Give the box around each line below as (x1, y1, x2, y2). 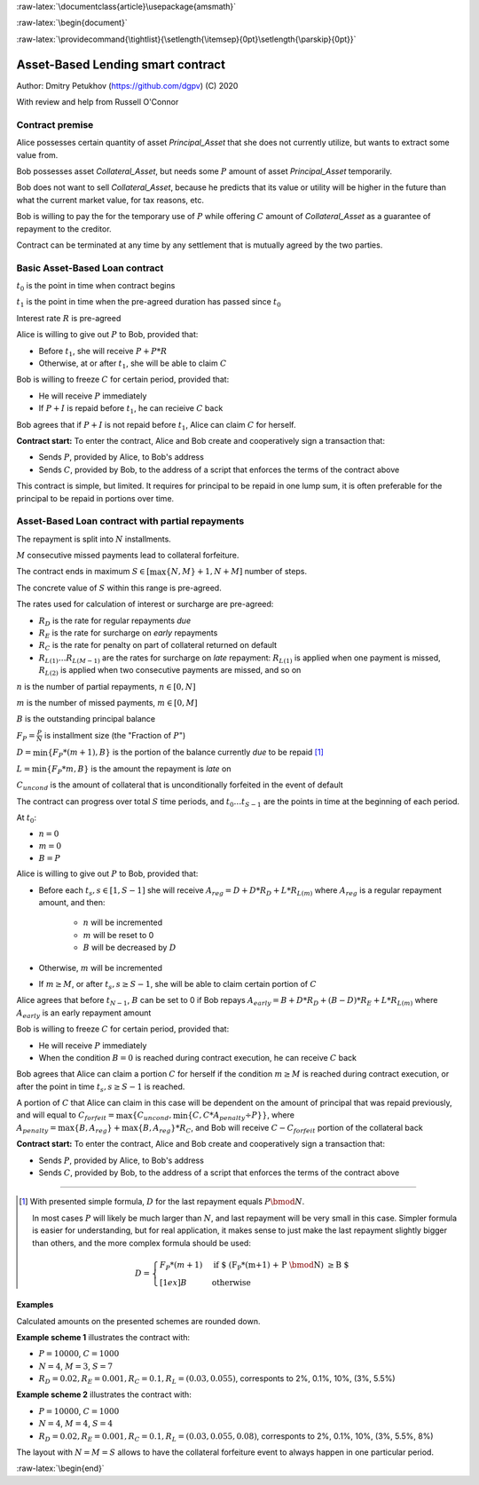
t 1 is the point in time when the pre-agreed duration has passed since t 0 (16, 296, 281, 310)
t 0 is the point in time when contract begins (16, 280, 176, 293)
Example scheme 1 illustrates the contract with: (16, 1331, 191, 1342)
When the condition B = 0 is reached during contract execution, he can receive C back (38, 1052, 357, 1062)
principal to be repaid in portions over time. (16, 493, 175, 503)
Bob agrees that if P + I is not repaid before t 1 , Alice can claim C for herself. (16, 419, 296, 432)
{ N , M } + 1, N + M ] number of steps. (165, 566, 308, 577)
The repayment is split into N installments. (16, 533, 172, 544)
